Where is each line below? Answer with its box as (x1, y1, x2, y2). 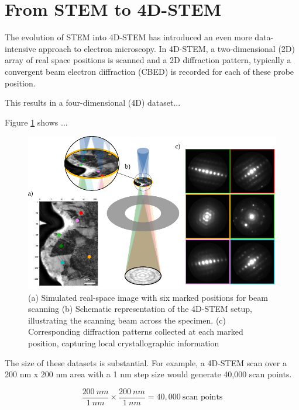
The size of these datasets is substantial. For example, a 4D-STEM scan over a (5, 356, 287, 369)
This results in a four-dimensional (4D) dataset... (5, 96, 181, 109)
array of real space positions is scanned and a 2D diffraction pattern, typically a (5, 54, 291, 66)
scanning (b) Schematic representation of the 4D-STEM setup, (28, 303, 252, 315)
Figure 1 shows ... (5, 116, 68, 128)
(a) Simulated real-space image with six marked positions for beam (28, 291, 268, 303)
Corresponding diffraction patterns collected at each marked (28, 325, 243, 338)
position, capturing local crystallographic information (28, 336, 219, 349)
